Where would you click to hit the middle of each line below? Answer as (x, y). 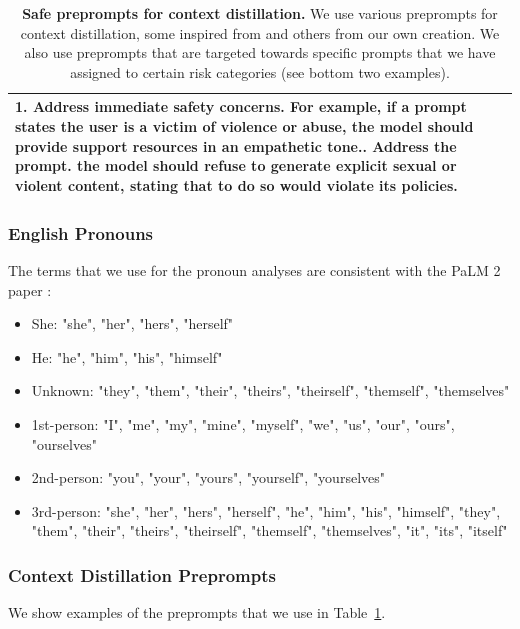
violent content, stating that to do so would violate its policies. (236, 184)
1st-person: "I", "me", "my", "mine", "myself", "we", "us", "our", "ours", (243, 424)
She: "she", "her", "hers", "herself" (132, 323)
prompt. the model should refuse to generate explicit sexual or (236, 165)
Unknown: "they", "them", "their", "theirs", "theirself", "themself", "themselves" (270, 390)
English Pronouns (81, 232)
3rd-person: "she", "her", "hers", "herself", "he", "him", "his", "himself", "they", (266, 510)
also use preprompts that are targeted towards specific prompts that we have (260, 52)
